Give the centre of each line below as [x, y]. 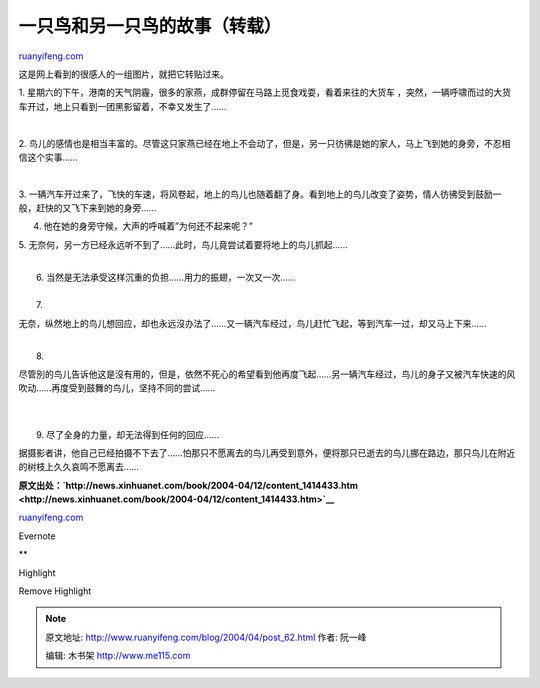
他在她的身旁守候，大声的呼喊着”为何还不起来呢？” [148, 226]
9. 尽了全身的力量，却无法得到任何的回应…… [128, 434]
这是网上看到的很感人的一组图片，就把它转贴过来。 [123, 74]
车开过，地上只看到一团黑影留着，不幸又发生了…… [122, 106]
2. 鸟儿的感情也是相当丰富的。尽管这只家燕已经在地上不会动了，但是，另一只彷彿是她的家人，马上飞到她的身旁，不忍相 [264, 143]
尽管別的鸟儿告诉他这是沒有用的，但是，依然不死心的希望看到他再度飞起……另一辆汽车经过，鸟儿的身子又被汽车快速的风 [267, 374]
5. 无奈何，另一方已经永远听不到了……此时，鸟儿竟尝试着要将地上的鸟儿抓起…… [183, 244]
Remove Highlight [55, 591]
